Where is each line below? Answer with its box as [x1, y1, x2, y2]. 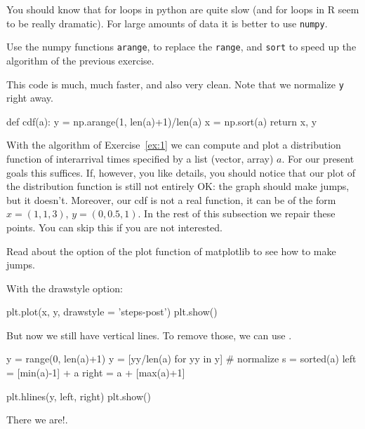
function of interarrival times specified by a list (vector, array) [6, 151, 274, 165]
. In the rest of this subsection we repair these [138, 206, 336, 221]
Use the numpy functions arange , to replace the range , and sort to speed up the [6, 39, 357, 54]
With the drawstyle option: [6, 280, 123, 295]
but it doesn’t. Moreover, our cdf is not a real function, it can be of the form [6, 192, 336, 207]
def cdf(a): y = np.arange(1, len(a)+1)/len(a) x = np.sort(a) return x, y [6, 114, 317, 128]
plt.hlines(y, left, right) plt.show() [6, 388, 151, 403]
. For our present [281, 151, 354, 165]
